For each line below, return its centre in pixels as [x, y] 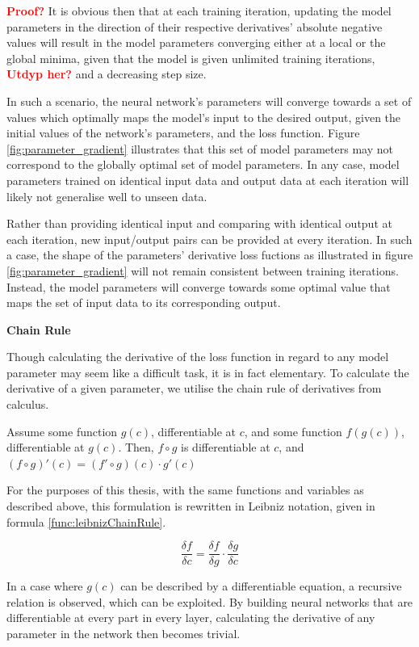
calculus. [28, 404]
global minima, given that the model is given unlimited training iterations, [191, 58]
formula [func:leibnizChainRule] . [86, 521]
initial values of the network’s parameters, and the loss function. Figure [183, 133]
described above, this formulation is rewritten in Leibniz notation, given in [191, 506]
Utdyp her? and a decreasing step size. [107, 74]
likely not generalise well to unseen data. [107, 196]
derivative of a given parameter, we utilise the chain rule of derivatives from [194, 388]
